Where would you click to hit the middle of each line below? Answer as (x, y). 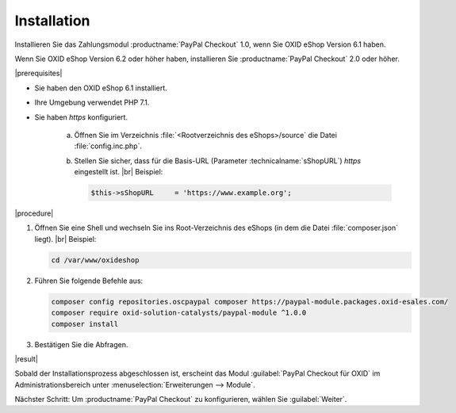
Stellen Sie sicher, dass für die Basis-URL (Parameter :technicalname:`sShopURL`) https (217, 161)
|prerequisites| (38, 73)
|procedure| (34, 213)
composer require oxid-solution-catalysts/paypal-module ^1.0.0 (179, 313)
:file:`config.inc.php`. (108, 146)
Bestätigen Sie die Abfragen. (81, 344)
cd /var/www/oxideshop (95, 260)
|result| (27, 359)
